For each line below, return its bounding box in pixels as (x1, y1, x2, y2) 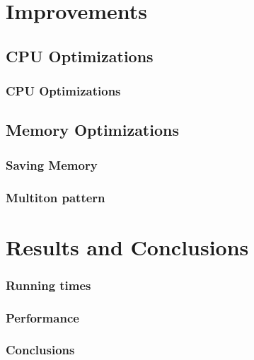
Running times (6, 276, 91, 294)
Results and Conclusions (6, 232, 249, 261)
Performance (6, 308, 79, 326)
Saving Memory (6, 156, 98, 173)
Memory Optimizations (6, 119, 179, 141)
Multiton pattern (6, 188, 105, 206)
